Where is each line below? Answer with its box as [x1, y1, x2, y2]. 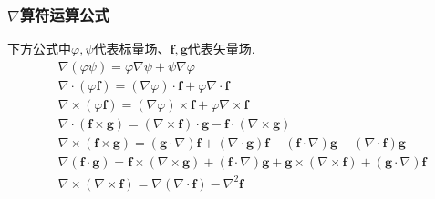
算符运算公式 [19, 3, 109, 25]
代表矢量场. [187, 39, 255, 58]
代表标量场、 [93, 39, 171, 58]
